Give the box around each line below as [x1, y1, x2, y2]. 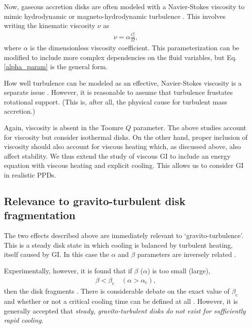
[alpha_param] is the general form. [4, 61, 108, 72]
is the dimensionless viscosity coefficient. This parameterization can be [30, 42, 239, 52]
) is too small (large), [147, 266, 210, 275]
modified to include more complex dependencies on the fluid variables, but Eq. [4, 52, 237, 62]
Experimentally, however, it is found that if [4, 266, 132, 275]
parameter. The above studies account [133, 122, 247, 133]
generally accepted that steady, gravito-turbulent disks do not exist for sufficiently [4, 305, 246, 315]
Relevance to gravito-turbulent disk [4, 194, 186, 209]
